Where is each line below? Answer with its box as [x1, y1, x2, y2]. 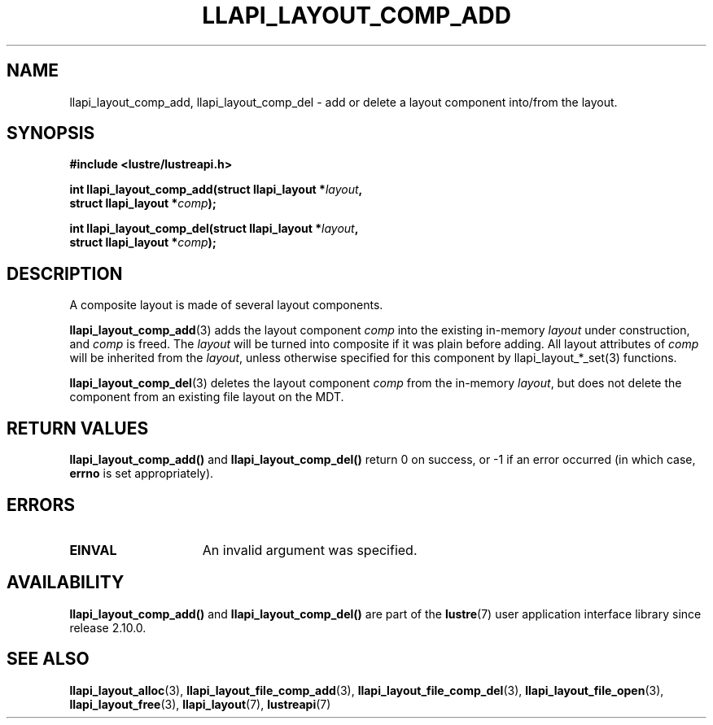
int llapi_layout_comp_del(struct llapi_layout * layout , [69, 221, 359, 236]
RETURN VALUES [7, 417, 149, 439]
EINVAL [69, 541, 117, 558]
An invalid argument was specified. [202, 541, 418, 558]
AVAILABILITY [7, 572, 125, 593]
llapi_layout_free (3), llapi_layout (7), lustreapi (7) [69, 697, 331, 711]
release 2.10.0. [69, 620, 147, 635]
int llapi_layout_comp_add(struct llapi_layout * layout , [69, 182, 363, 197]
